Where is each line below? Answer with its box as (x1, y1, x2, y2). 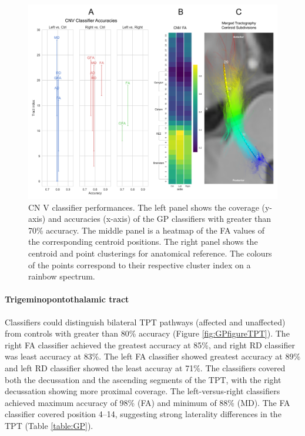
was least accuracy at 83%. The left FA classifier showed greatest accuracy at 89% (5, 350, 301, 362)
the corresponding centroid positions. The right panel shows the (28, 235, 258, 248)
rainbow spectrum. (28, 270, 95, 282)
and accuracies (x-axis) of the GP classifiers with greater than (48, 212, 272, 225)
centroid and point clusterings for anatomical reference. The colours (28, 247, 272, 259)
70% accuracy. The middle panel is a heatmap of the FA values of (28, 224, 265, 236)
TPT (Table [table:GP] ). (5, 419, 93, 431)
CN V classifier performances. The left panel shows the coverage (28, 201, 259, 213)
